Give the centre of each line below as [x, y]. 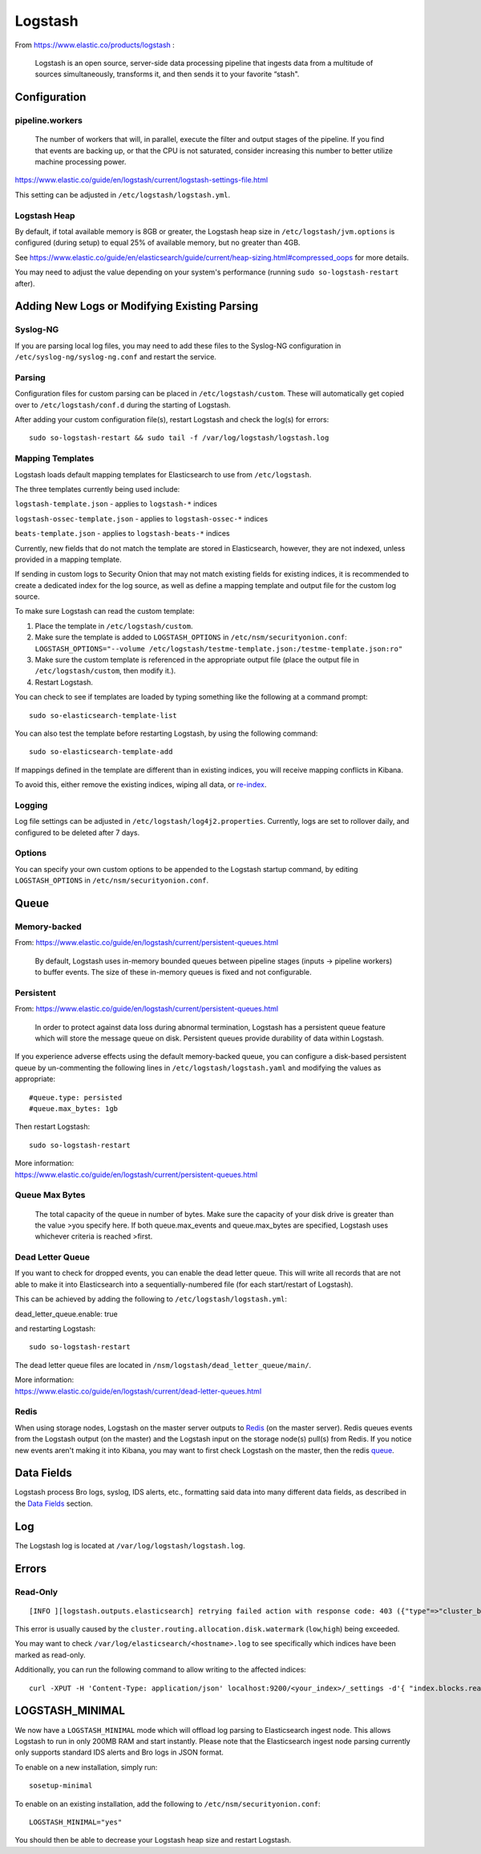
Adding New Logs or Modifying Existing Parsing [137, 306]
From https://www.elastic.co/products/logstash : [95, 45]
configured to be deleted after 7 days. [77, 832]
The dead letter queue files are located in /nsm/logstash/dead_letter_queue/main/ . [163, 1365]
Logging [31, 805]
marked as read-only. [50, 1655]
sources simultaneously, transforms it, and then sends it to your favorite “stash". [167, 74]
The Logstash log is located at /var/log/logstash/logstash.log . [130, 1545]
